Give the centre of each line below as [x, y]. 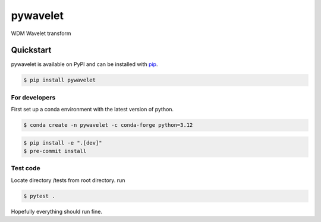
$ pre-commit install [55, 151]
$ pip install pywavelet [60, 80]
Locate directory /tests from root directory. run [68, 180]
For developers [33, 97]
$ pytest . [39, 196]
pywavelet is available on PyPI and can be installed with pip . [84, 64]
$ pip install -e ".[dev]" [63, 143]
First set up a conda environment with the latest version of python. [92, 110]
